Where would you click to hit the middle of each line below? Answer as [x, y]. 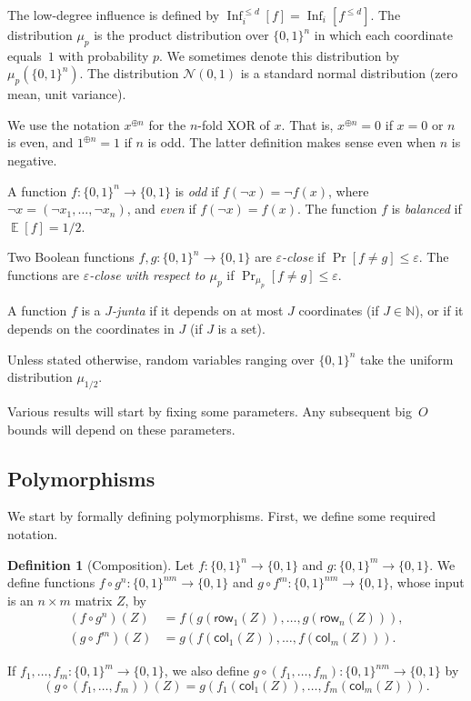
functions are [44, 274]
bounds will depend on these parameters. [121, 429]
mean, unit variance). [67, 94]
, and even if [161, 209]
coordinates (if [339, 310]
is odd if [197, 190]
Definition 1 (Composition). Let [101, 564]
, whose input [427, 582]
